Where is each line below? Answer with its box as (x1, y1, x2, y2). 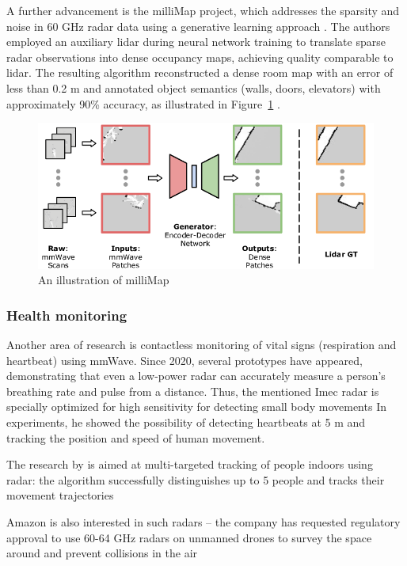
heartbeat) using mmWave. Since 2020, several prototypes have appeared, (6, 351, 363, 368)
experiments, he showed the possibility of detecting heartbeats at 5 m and (6, 414, 366, 431)
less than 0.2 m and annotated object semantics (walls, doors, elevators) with (6, 79, 381, 96)
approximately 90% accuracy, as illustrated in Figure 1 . (6, 95, 280, 112)
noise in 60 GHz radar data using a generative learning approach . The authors (6, 17, 390, 34)
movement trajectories (6, 487, 114, 503)
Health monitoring (6, 305, 127, 325)
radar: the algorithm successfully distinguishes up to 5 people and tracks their (6, 471, 385, 488)
